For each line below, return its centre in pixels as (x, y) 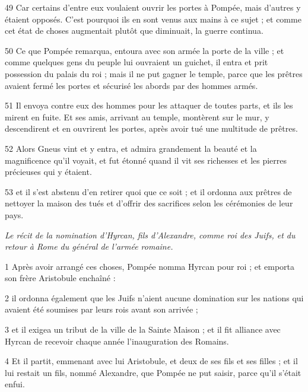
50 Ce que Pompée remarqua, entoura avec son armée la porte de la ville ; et (145, 50)
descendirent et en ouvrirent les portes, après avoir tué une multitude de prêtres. (151, 128)
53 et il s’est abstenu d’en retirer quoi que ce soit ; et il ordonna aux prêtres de (148, 191)
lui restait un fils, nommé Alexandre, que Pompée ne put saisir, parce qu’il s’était (153, 372)
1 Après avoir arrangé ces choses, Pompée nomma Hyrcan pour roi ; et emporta (150, 266)
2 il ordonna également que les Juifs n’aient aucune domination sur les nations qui (154, 297)
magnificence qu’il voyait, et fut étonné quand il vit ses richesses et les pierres (146, 160)
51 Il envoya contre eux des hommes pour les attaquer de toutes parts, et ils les (149, 105)
